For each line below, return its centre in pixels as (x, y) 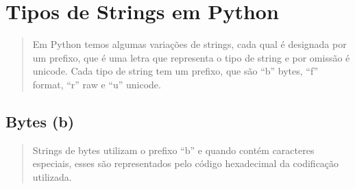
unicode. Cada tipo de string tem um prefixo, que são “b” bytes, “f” (175, 71)
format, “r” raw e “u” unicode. (97, 84)
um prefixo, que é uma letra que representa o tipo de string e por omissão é (191, 57)
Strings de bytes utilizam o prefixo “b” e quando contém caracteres (173, 150)
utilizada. (52, 176)
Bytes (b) (40, 121)
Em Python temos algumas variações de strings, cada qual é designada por (189, 44)
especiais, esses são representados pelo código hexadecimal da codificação (186, 163)
